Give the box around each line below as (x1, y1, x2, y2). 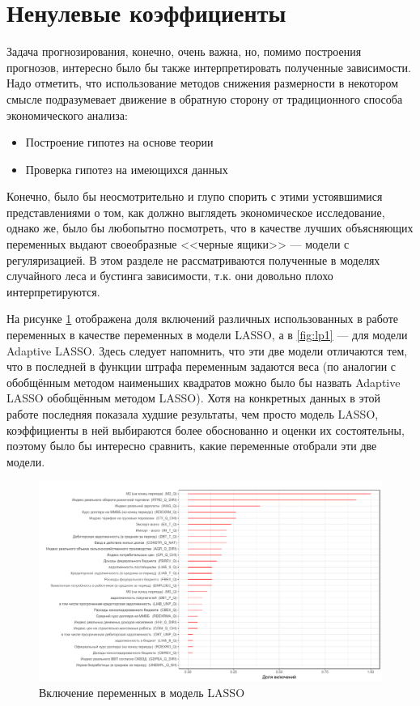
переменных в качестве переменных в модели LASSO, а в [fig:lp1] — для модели (6, 326, 408, 343)
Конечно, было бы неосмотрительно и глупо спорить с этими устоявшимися (6, 188, 383, 205)
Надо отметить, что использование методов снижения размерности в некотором (6, 74, 399, 91)
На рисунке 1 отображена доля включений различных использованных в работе (6, 310, 399, 327)
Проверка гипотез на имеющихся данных (25, 160, 228, 177)
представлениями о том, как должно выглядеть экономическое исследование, (6, 203, 385, 220)
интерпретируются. (6, 283, 100, 300)
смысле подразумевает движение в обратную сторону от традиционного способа (6, 90, 403, 107)
